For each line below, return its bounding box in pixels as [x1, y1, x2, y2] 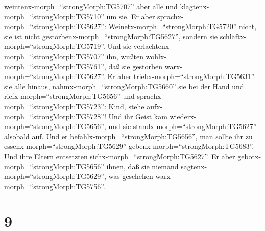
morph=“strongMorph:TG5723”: [4, 100, 106, 111]
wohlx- [146, 50, 167, 61]
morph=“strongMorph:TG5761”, [4, 61, 106, 71]
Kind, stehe [108, 100, 144, 111]
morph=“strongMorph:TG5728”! [4, 111, 106, 121]
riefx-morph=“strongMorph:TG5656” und [4, 91, 135, 101]
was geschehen [108, 171, 153, 182]
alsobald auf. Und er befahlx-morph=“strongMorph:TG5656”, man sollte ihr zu [4, 131, 253, 141]
